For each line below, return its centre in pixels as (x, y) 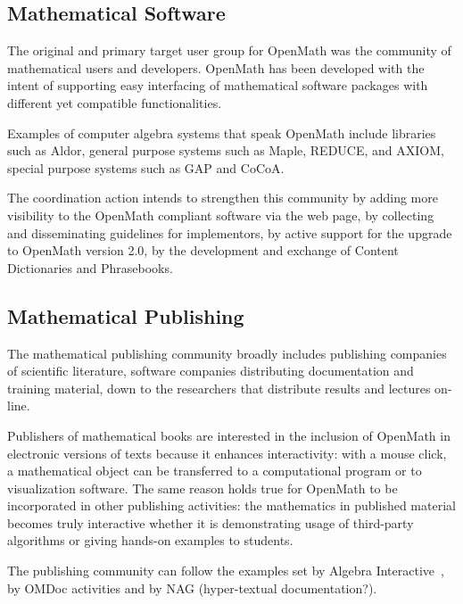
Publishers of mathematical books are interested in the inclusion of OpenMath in (229, 435)
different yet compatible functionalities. (115, 102)
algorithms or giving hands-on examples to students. (150, 540)
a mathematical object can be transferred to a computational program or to (215, 471)
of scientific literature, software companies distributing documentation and (211, 371)
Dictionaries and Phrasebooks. (90, 267)
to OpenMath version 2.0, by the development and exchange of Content (203, 250)
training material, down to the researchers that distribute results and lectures (219, 388)
